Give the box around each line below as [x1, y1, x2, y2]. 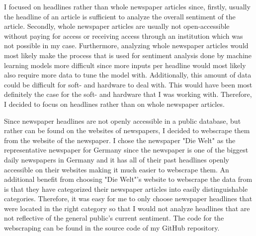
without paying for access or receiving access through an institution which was [4, 30, 243, 41]
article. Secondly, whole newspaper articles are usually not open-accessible [4, 21, 230, 31]
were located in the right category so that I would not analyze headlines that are [4, 203, 250, 213]
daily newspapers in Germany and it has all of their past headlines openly [4, 154, 229, 164]
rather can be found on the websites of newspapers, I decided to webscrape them [4, 125, 250, 136]
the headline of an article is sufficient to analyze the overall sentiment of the [4, 11, 236, 21]
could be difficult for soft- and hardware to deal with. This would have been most [4, 79, 253, 89]
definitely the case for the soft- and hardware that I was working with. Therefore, [4, 89, 252, 99]
